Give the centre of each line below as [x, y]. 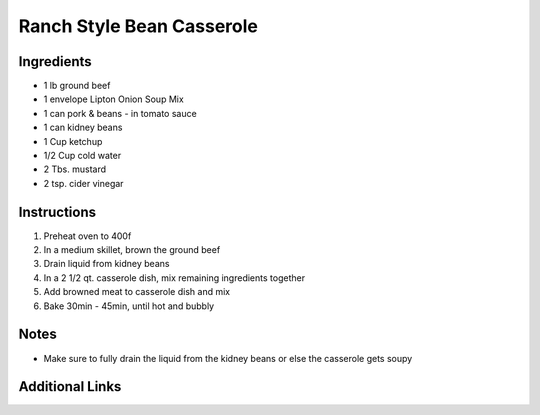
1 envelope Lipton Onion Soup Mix [113, 99]
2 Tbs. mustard [75, 169]
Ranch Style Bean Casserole [138, 26]
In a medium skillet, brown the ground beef [132, 250]
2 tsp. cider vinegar [83, 183]
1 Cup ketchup [73, 141]
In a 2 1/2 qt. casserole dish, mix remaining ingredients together [174, 277]
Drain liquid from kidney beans [106, 264]
